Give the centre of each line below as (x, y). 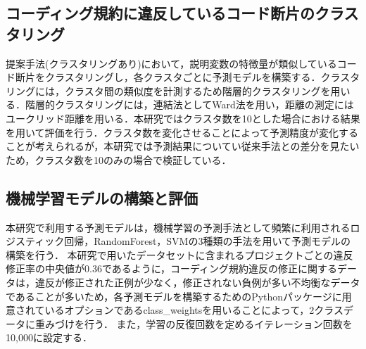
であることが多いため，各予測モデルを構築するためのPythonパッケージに (174, 296)
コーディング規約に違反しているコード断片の (160, 13)
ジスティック (35, 241)
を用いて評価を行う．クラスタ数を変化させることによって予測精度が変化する (182, 132)
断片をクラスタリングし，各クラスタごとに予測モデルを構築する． (168, 77)
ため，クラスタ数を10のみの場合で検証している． (119, 159)
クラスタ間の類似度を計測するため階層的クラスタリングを (197, 90)
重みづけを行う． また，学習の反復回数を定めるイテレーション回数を (194, 323)
